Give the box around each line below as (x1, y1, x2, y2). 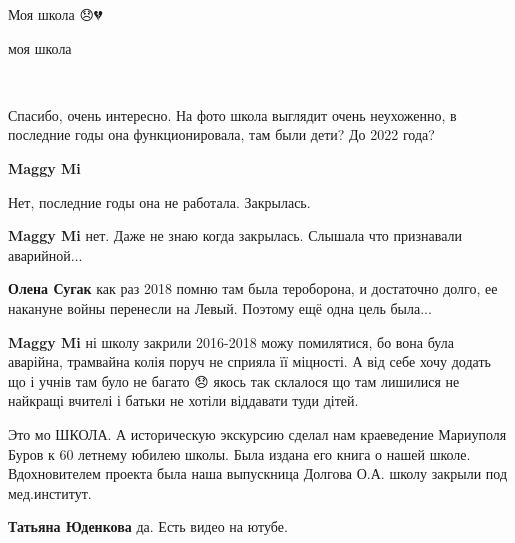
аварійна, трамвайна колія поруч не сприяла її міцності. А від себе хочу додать (8, 351, 491, 372)
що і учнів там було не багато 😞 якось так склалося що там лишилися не (8, 370, 460, 391)
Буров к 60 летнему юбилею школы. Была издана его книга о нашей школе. (8, 443, 471, 464)
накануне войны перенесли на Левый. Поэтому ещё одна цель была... (8, 297, 432, 318)
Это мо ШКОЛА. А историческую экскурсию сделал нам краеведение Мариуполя (8, 423, 507, 444)
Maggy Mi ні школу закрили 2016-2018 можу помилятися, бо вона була (8, 331, 454, 352)
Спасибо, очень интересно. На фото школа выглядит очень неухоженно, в (8, 104, 457, 125)
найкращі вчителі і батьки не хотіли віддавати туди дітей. (8, 390, 359, 411)
